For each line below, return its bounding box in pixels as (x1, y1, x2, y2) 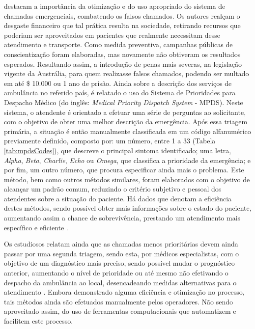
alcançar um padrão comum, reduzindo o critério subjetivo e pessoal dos (4, 184, 222, 194)
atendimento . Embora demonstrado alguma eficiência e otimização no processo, (4, 287, 245, 297)
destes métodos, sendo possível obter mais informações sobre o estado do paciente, (4, 203, 252, 213)
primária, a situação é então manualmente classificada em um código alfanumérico (4, 126, 251, 136)
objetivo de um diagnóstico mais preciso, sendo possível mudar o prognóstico (4, 258, 235, 268)
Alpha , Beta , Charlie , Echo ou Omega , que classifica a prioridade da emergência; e (4, 155, 251, 165)
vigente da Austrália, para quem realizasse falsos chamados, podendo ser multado (4, 68, 249, 79)
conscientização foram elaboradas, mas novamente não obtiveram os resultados (4, 49, 241, 59)
